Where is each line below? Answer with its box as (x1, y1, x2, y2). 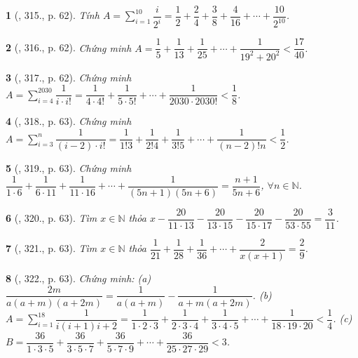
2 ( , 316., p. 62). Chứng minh (6, 40, 132, 55)
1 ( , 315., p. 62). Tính (6, 8, 99, 22)
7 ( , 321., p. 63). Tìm (6, 241, 97, 256)
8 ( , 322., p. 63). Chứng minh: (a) (6, 270, 151, 285)
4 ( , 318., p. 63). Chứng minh (6, 114, 132, 128)
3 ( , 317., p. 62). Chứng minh (6, 69, 132, 84)
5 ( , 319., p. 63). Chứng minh (6, 161, 132, 175)
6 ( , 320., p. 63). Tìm (6, 211, 97, 225)
